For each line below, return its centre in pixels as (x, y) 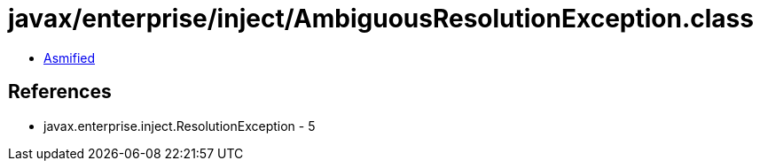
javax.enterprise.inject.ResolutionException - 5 (180, 126)
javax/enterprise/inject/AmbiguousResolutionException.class (381, 19)
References (60, 92)
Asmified (70, 57)
